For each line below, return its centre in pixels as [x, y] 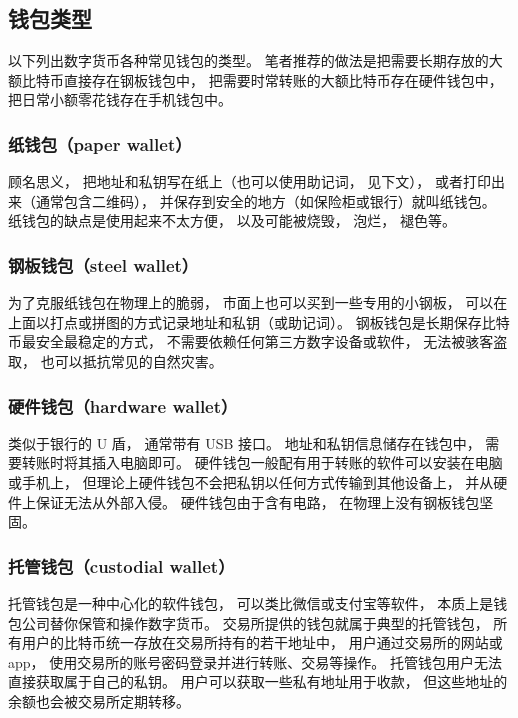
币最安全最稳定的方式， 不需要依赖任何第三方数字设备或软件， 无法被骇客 [251, 341]
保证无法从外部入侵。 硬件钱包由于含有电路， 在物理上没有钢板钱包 [257, 501]
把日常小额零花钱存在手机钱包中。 [120, 99]
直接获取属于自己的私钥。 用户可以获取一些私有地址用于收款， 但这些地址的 [258, 681]
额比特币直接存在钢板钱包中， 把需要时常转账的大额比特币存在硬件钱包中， [255, 79]
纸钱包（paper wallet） [100, 143]
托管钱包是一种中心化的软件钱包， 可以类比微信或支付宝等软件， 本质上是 [251, 602]
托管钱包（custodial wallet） [121, 565]
